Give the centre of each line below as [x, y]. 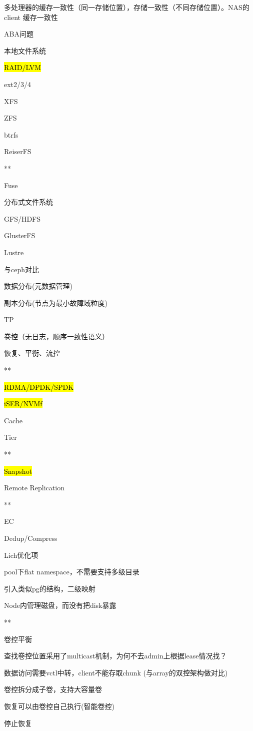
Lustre [14, 252]
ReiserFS [18, 151]
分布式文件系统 [28, 202]
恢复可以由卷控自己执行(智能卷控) [59, 706]
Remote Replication [34, 488]
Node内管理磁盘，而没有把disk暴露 [60, 605]
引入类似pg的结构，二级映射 [50, 588]
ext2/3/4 [18, 84]
